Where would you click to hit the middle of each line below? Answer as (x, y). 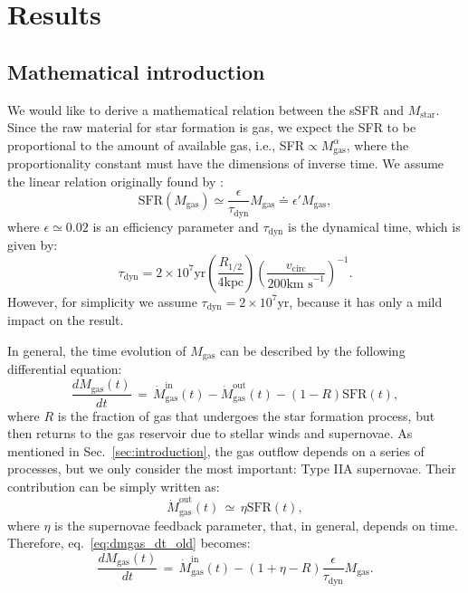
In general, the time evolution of (97, 351)
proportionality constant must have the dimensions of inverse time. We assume (226, 163)
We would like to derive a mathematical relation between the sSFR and (206, 109)
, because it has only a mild (366, 301)
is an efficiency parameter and (176, 226)
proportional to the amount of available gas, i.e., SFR (156, 144)
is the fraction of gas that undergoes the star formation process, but (246, 415)
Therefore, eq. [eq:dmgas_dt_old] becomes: (129, 543)
